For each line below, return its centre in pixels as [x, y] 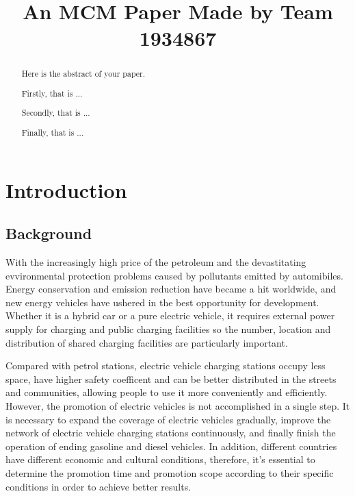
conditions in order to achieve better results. [98, 486]
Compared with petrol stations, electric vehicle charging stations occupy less [166, 365]
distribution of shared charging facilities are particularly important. [147, 342]
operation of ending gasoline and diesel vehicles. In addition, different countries [171, 446]
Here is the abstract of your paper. [83, 74]
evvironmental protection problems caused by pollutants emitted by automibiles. [174, 275]
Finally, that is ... [53, 132]
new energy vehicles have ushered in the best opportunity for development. [162, 302]
